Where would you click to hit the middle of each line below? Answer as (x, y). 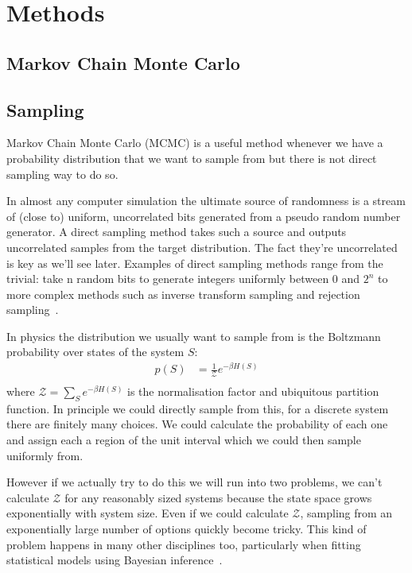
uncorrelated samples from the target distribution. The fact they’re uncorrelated (202, 247)
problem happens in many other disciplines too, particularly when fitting (184, 544)
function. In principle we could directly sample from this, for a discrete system (198, 408)
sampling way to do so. (62, 174)
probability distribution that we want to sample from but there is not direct (192, 158)
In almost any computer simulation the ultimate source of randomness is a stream (206, 201)
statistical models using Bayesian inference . (115, 560)
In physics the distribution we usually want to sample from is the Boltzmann (194, 336)
